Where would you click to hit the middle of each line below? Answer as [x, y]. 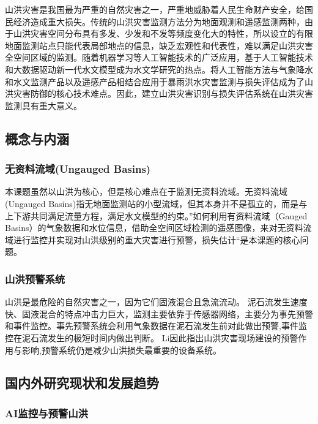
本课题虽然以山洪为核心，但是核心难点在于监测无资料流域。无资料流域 [146, 191]
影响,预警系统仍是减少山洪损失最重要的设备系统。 [121, 350]
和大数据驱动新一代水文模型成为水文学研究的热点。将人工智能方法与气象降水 [159, 69]
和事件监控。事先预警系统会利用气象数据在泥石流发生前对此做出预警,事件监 [156, 326]
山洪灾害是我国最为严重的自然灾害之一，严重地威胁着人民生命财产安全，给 [155, 9]
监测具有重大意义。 [43, 105]
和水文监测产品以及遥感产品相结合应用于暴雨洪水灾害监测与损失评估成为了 [155, 81]
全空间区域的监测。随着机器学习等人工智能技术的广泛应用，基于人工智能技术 [159, 57]
